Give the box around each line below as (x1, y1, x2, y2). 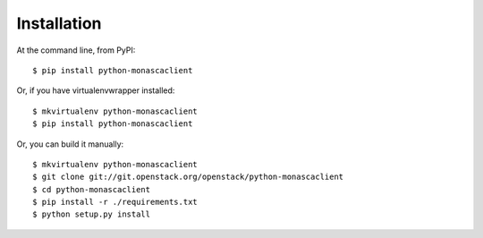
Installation (16, 13, 102, 33)
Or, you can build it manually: (16, 139, 124, 149)
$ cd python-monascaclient (32, 184, 151, 194)
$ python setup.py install (32, 209, 151, 219)
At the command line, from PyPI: (16, 45, 136, 55)
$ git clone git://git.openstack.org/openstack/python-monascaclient (32, 172, 344, 183)
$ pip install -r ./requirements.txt (32, 197, 199, 208)
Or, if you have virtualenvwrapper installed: (16, 85, 175, 96)
